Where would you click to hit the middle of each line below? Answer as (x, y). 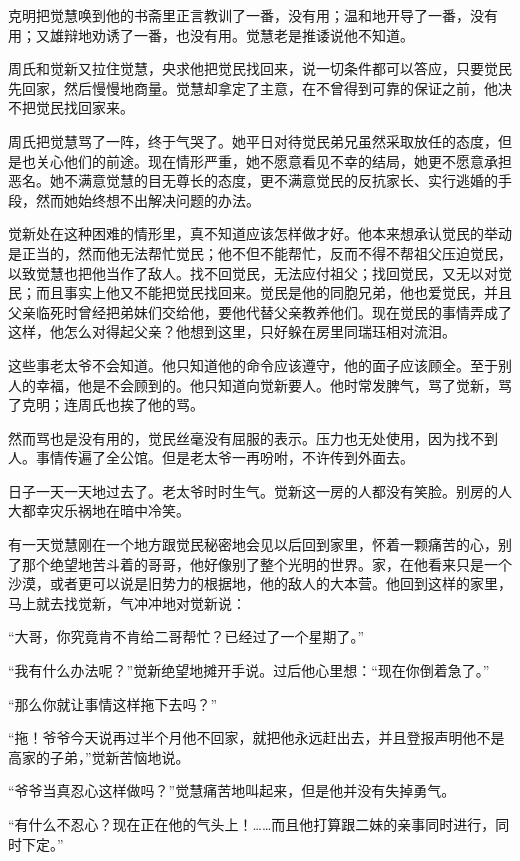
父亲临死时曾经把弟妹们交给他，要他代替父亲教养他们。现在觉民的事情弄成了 (260, 311)
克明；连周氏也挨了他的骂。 (112, 404)
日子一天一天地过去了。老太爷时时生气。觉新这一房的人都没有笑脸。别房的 (253, 490)
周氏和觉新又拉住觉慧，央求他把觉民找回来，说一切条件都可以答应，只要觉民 (260, 68)
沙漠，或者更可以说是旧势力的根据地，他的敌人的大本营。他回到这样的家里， (260, 583)
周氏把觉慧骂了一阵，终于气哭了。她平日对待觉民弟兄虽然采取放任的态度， (253, 140)
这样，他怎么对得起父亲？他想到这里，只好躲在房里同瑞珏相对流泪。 (232, 331)
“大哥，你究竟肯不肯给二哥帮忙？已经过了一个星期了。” (186, 636)
